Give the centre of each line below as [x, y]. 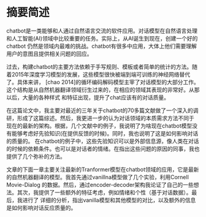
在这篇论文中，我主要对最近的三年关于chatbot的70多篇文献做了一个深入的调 [102, 110]
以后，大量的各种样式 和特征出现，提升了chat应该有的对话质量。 [88, 97]
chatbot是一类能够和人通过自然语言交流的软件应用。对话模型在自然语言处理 [102, 31]
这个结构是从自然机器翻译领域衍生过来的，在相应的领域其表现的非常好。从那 [103, 89]
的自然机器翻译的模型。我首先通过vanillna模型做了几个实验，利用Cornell [97, 177]
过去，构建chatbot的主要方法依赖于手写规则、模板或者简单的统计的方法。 [99, 67]
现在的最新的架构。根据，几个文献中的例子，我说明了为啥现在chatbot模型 [99, 126]
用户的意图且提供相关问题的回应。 [49, 53]
